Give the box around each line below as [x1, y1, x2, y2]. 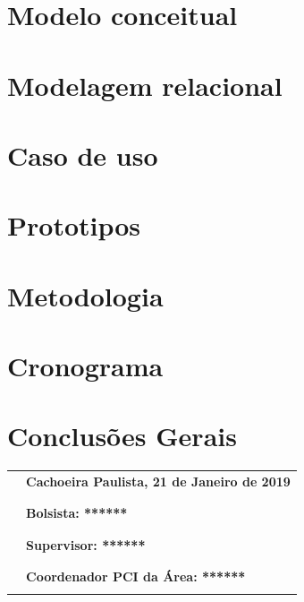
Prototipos [7, 207, 141, 244]
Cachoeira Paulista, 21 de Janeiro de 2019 [26, 472, 291, 491]
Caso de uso [7, 136, 158, 173]
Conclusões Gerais [7, 417, 237, 454]
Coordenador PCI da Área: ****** [26, 567, 246, 586]
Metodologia [7, 277, 164, 314]
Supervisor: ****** [26, 535, 146, 554]
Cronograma [7, 348, 164, 384]
